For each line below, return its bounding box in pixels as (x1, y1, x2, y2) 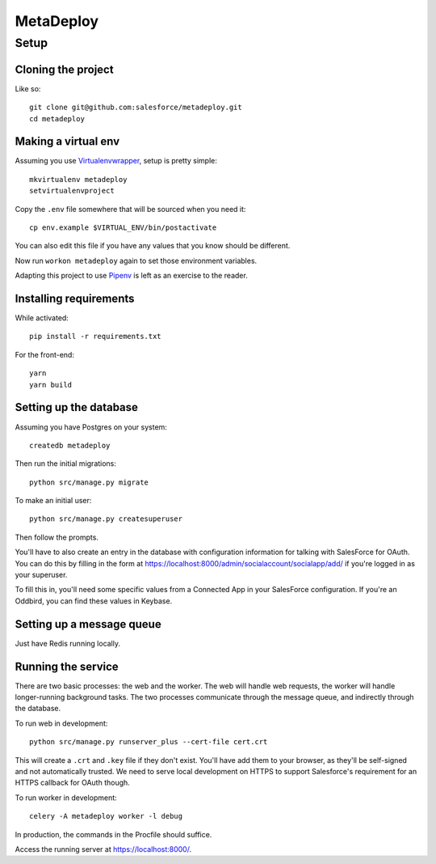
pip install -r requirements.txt (29, 332, 161, 341)
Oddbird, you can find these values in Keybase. (15, 595, 173, 606)
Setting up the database (15, 400, 139, 414)
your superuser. (15, 570, 68, 580)
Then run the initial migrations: (15, 459, 117, 468)
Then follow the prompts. (15, 532, 99, 542)
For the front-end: (15, 349, 74, 359)
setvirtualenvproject (29, 186, 115, 196)
